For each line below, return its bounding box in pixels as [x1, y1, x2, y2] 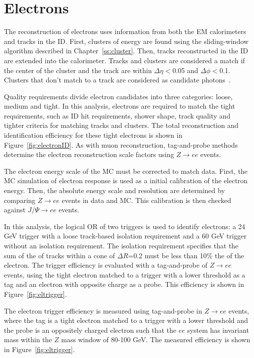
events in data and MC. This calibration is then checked [62, 195, 231, 205]
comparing [4, 195, 35, 205]
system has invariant [187, 324, 249, 335]
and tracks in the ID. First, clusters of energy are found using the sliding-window [4, 36, 249, 46]
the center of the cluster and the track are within [4, 65, 152, 75]
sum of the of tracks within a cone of [4, 250, 115, 260]
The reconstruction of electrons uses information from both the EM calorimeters [4, 26, 247, 37]
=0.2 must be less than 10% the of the [128, 250, 244, 260]
